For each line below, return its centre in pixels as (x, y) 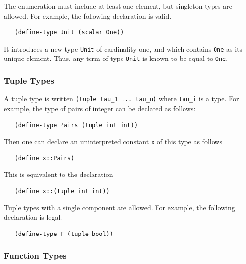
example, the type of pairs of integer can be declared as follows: (100, 108)
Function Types (35, 255)
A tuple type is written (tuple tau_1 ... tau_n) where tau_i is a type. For (122, 99)
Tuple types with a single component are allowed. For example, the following (120, 207)
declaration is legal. (33, 217)
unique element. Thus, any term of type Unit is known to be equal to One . (116, 58)
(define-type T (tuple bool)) (64, 234)
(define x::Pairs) (45, 158)
